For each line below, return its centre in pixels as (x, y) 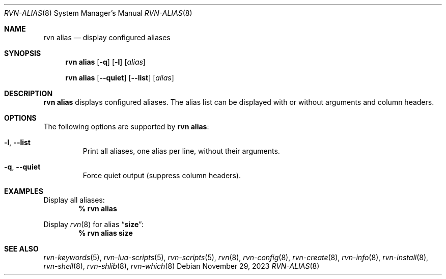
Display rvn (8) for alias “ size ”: (93, 224)
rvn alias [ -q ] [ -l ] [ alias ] (105, 62)
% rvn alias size (106, 233)
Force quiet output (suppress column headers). (162, 175)
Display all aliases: (74, 200)
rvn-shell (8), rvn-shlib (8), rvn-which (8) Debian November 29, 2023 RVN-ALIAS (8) (182, 266)
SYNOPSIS (23, 53)
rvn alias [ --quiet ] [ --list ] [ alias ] (120, 78)
